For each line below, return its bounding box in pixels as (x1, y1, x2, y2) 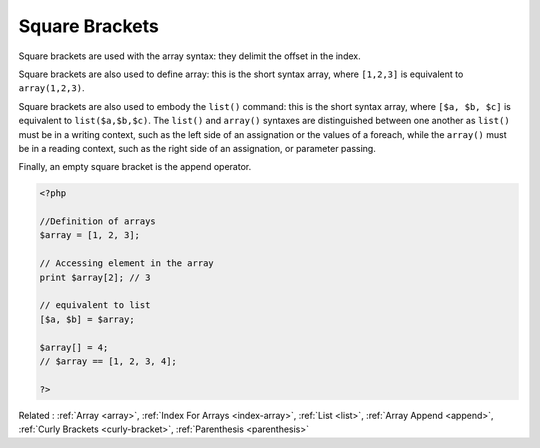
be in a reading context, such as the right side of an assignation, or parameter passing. (18, 142, 377, 154)
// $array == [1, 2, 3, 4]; (39, 355, 177, 367)
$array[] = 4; (39, 341, 109, 353)
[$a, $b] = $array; (39, 313, 135, 325)
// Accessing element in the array (39, 258, 214, 269)
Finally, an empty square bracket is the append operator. (18, 161, 252, 173)
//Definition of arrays (39, 216, 157, 227)
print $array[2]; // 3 (39, 271, 151, 283)
